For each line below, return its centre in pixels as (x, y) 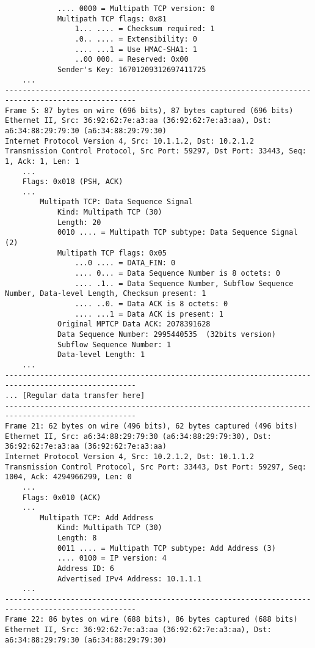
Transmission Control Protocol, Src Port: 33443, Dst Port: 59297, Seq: (156, 467)
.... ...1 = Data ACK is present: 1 (149, 314)
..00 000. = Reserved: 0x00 (132, 60)
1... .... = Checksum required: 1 (145, 29)
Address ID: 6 (85, 569)
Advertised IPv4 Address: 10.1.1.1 (129, 579)
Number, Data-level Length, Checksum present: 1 (106, 294)
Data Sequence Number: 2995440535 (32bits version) (166, 334)
